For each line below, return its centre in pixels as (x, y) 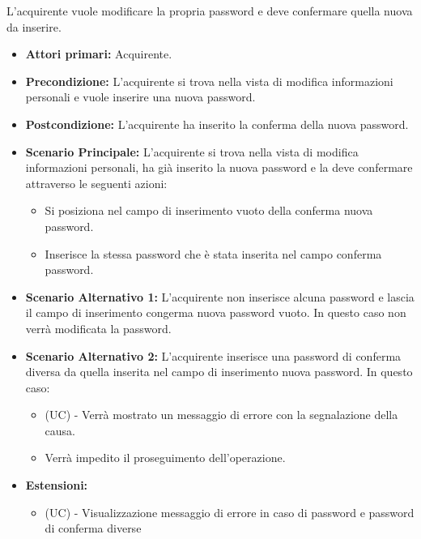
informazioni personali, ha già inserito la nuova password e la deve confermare (219, 167)
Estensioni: (57, 485)
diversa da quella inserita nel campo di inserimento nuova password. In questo (219, 372)
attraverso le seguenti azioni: (96, 183)
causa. (60, 430)
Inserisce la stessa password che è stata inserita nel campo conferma (213, 253)
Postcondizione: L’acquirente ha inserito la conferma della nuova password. (217, 124)
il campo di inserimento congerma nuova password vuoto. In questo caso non (216, 312)
